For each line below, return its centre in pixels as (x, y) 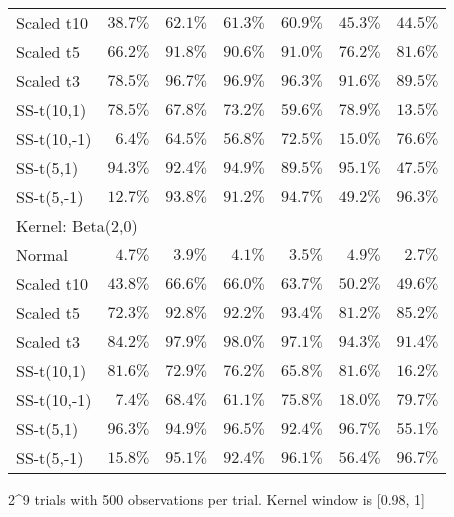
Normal (42, 254)
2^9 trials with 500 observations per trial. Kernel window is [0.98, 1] (217, 499)
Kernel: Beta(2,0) (77, 225)
